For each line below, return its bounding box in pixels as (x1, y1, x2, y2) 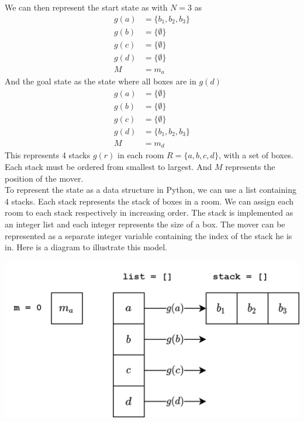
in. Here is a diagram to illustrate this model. (5, 241, 168, 253)
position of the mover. (5, 172, 84, 184)
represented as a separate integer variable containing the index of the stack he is (5, 229, 292, 241)
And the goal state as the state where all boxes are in (5, 75, 196, 87)
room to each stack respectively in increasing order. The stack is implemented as (5, 206, 293, 219)
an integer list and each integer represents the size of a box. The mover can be (5, 217, 285, 230)
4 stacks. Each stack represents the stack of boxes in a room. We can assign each (5, 195, 294, 207)
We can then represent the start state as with (5, 1, 168, 13)
